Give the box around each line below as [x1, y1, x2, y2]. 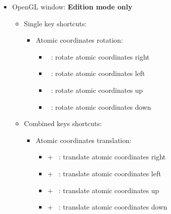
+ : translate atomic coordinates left [47, 168, 161, 178]
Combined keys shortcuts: [24, 118, 102, 129]
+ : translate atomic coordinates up [47, 185, 159, 195]
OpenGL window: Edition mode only [12, 1, 132, 11]
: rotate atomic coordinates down [51, 101, 151, 112]
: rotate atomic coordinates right [51, 51, 150, 62]
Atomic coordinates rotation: [36, 35, 123, 45]
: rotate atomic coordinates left [51, 68, 145, 78]
